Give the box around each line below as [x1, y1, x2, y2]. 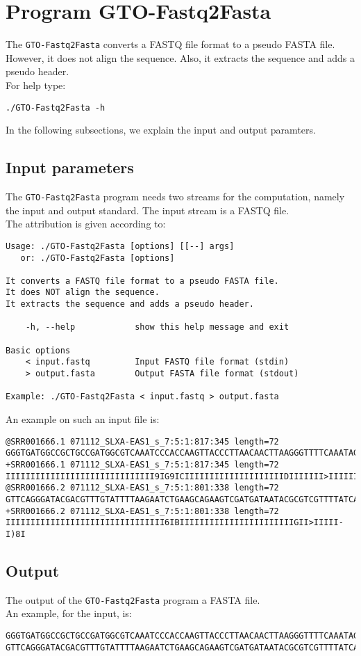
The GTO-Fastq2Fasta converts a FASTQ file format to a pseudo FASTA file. [6, 37, 335, 51]
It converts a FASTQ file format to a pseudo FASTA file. [6, 275, 279, 286]
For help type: [6, 77, 66, 92]
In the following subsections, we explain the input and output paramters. [6, 122, 316, 137]
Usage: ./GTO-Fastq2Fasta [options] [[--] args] [6, 241, 235, 251]
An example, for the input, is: [6, 606, 132, 621]
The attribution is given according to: [6, 216, 166, 231]
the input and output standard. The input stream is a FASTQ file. [6, 202, 289, 217]
